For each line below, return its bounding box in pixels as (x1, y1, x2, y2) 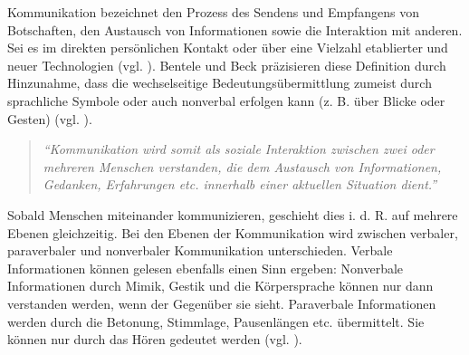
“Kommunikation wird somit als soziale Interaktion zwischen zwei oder (43, 139, 435, 158)
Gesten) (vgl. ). (7, 109, 92, 128)
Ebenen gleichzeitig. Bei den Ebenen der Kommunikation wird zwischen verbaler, (7, 223, 458, 242)
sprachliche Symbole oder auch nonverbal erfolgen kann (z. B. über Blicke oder (7, 91, 445, 110)
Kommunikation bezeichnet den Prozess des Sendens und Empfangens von (7, 3, 420, 21)
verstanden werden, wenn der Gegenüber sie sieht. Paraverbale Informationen (7, 293, 436, 312)
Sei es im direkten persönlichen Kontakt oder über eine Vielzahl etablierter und (7, 38, 448, 57)
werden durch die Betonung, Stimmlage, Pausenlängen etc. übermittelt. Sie (7, 312, 425, 331)
